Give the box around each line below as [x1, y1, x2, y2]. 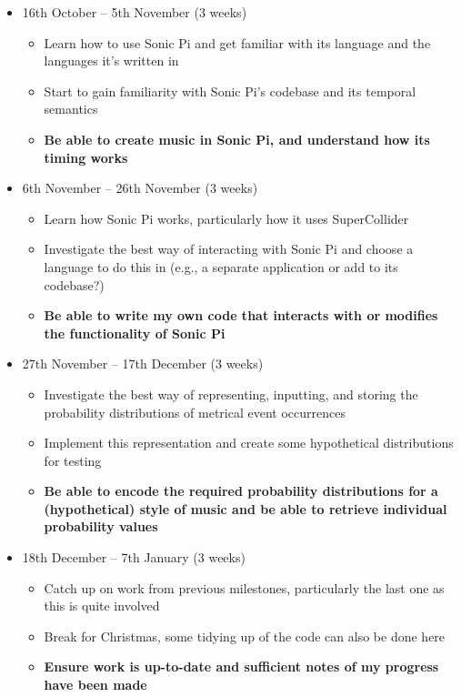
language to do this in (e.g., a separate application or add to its [44, 257, 398, 276]
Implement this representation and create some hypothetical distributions [44, 433, 454, 452]
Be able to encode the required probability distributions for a [44, 481, 438, 500]
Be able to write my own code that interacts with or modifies [44, 306, 438, 325]
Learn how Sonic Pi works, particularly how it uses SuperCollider [44, 208, 409, 227]
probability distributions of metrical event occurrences [44, 402, 346, 421]
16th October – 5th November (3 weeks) [22, 3, 247, 21]
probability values [44, 517, 158, 536]
